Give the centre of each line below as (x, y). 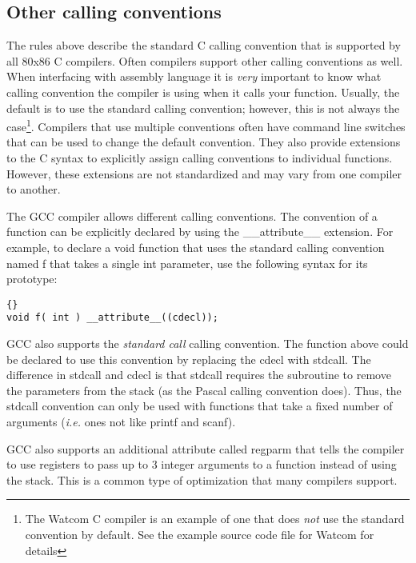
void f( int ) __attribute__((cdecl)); (112, 318)
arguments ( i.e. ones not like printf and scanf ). (121, 422)
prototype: (32, 279)
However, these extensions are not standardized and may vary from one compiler (204, 173)
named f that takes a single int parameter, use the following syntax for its (187, 263)
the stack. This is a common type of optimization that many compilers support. (202, 479)
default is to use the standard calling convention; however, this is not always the (203, 108)
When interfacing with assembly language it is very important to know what (194, 76)
